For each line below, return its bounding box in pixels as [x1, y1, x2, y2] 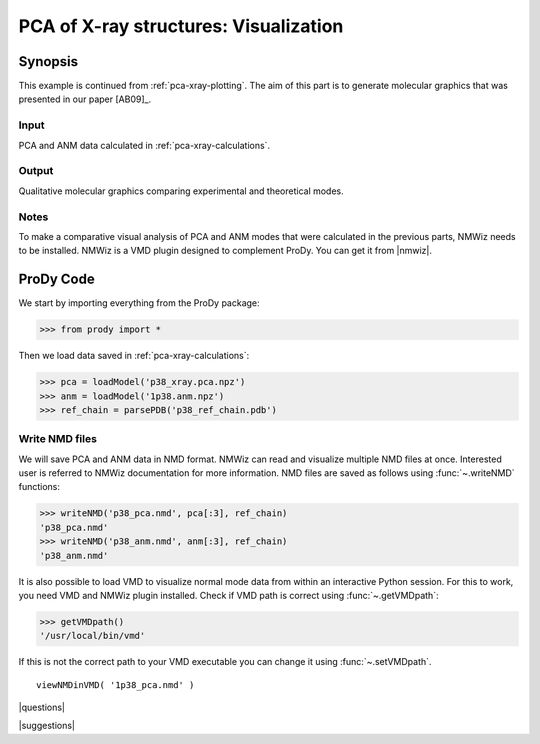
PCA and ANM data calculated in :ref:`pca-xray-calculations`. [18, 139, 270, 151]
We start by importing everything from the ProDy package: [18, 297, 260, 309]
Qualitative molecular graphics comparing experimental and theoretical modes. [18, 185, 344, 197]
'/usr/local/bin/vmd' [39, 630, 146, 642]
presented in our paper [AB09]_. [18, 93, 152, 105]
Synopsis [18, 53, 79, 70]
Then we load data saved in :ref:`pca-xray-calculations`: [18, 350, 250, 362]
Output [18, 164, 54, 178]
